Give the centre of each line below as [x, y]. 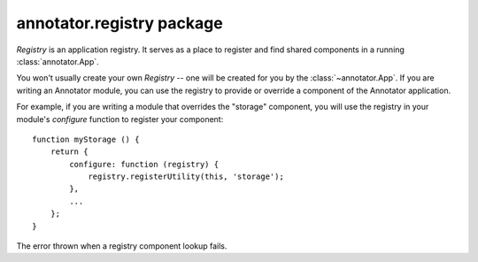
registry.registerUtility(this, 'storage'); [186, 177]
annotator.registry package [119, 23]
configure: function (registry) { [144, 164]
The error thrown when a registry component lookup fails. [122, 246]
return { [69, 152]
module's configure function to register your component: [120, 119]
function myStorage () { [86, 139]
